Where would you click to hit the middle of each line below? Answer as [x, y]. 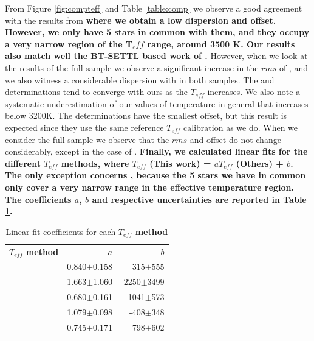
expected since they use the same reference [84, 127]
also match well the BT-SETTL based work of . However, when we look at [156, 56]
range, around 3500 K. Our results [221, 44]
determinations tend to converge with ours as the [96, 92]
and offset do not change [235, 139]
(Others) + [260, 163]
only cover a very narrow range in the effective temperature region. [149, 187]
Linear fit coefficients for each [61, 231]
